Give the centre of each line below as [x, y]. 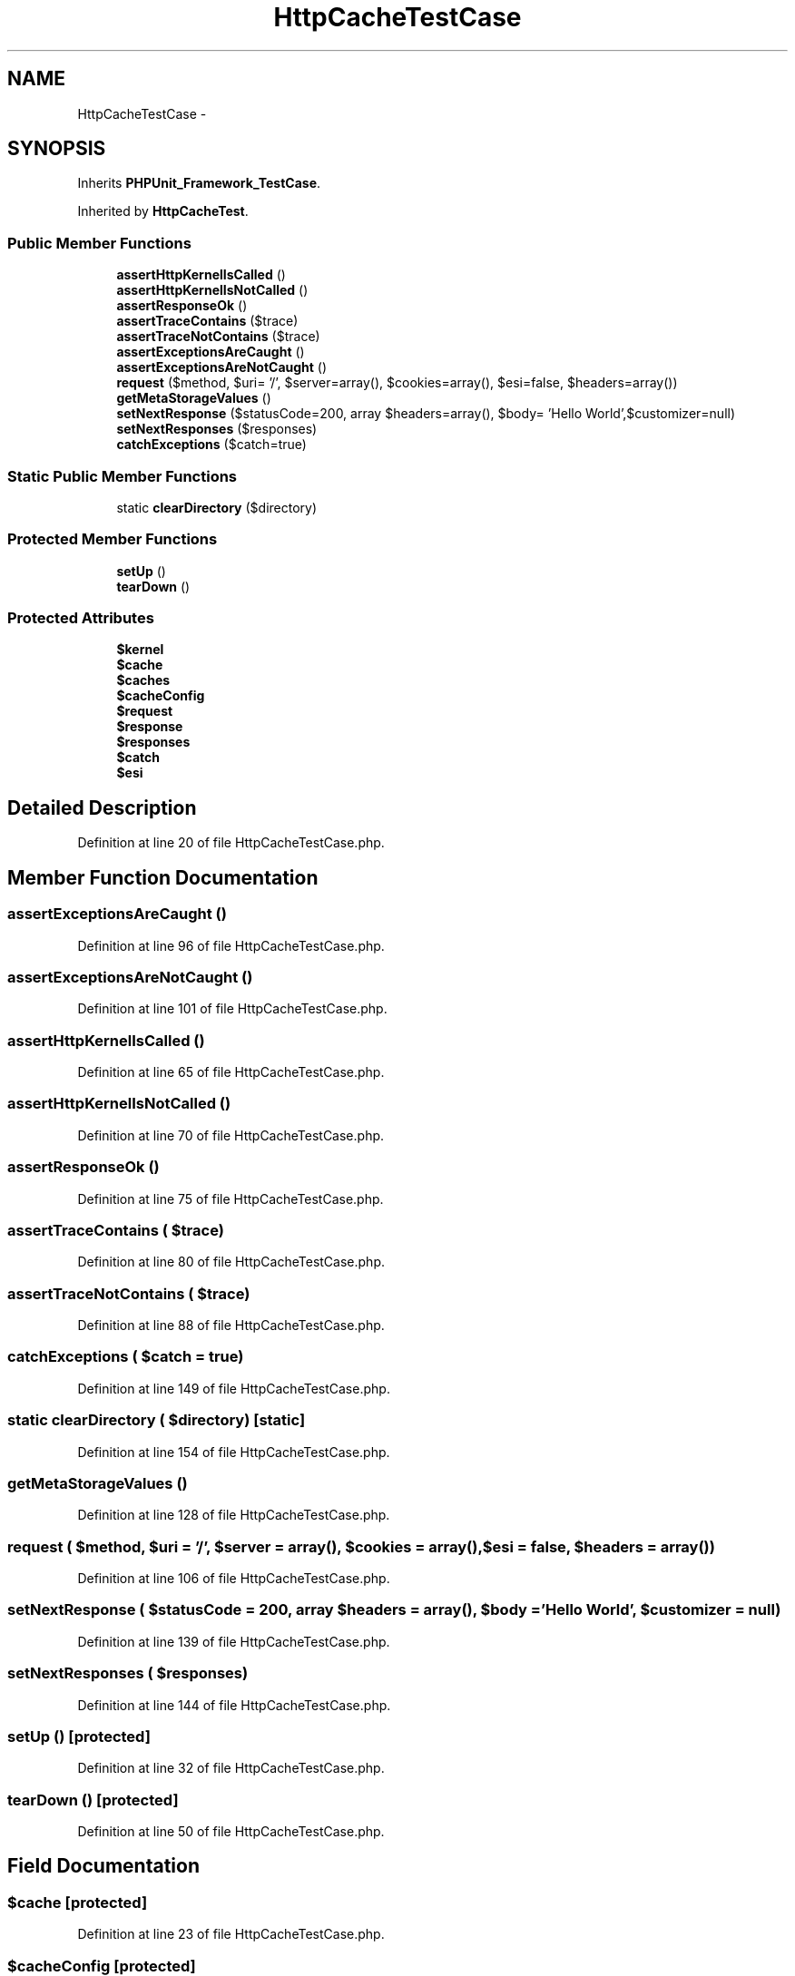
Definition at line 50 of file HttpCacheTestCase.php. [231, 1831]
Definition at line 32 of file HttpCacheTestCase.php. [231, 1768]
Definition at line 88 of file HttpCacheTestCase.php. [231, 1325]
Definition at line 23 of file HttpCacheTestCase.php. [231, 1934]
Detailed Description [102, 807]
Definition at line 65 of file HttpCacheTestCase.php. [231, 1072]
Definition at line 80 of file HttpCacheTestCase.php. [231, 1262]
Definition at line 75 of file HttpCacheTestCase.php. [231, 1198]
